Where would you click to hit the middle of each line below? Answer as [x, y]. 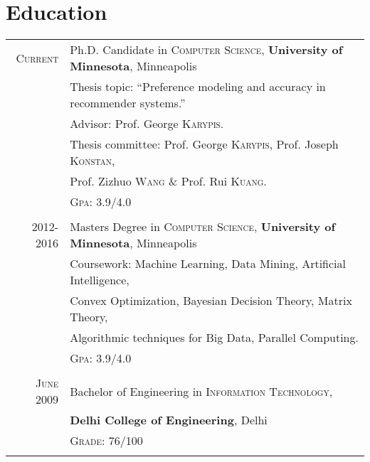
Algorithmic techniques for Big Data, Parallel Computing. [214, 338]
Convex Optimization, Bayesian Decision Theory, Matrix [211, 301]
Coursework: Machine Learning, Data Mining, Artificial [208, 264]
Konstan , [92, 161]
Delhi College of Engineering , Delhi [169, 420]
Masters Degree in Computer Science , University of [203, 227]
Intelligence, [100, 280]
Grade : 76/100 [106, 441]
